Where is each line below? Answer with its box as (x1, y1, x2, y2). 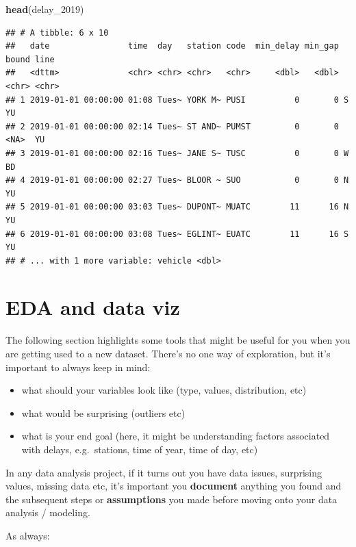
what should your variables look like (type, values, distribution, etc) (21, 383, 307, 397)
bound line (5, 54, 55, 64)
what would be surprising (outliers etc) (21, 405, 186, 420)
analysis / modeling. (5, 505, 90, 520)
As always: (5, 528, 50, 542)
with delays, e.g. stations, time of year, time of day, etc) (21, 442, 258, 456)
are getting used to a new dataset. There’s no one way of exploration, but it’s (5, 346, 331, 360)
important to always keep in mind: (5, 359, 151, 374)
